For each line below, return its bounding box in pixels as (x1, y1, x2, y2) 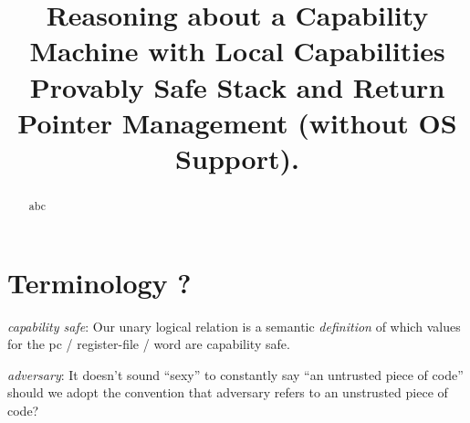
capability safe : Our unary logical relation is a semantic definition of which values (7, 316, 461, 335)
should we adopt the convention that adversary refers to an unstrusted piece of (7, 383, 448, 402)
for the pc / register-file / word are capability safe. (7, 334, 290, 354)
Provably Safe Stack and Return (29, 68, 445, 105)
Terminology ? (7, 263, 192, 301)
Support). (175, 139, 299, 176)
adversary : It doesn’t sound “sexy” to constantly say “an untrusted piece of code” (7, 365, 464, 384)
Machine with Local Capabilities (29, 32, 445, 69)
